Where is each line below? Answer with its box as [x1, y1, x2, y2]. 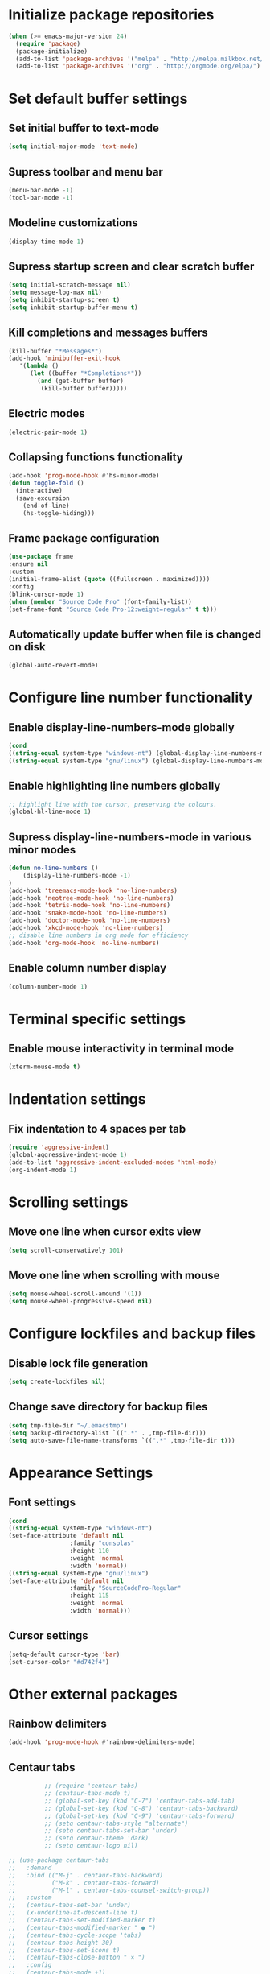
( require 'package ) [15, 39, 81, 47]
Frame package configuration [8, 531, 160, 545]
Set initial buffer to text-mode [8, 121, 159, 134]
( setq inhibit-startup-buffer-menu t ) [8, 304, 138, 312]
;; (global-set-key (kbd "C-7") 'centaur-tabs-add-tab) [43, 1797, 235, 1805]
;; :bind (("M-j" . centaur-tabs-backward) [8, 1871, 163, 1879]
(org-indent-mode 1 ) [8, 1166, 78, 1174]
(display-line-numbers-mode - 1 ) [22, 871, 131, 879]
